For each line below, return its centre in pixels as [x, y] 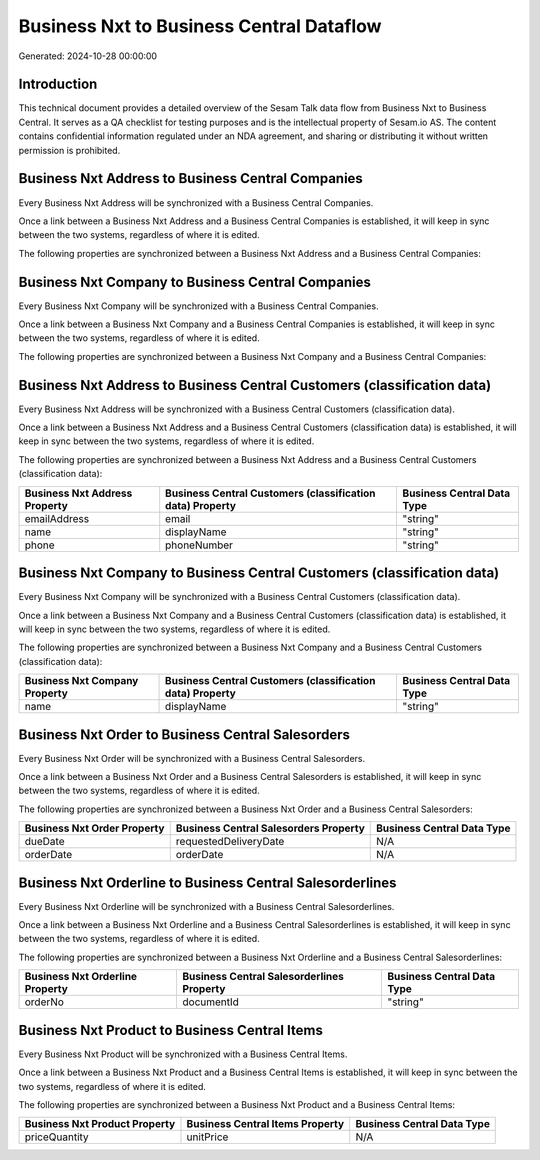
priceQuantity [56, 1137]
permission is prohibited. [69, 150]
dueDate [44, 842]
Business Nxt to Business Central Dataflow [200, 26]
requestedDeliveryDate [230, 842]
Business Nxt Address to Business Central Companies [191, 178]
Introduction [58, 84]
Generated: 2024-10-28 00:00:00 [88, 56]
